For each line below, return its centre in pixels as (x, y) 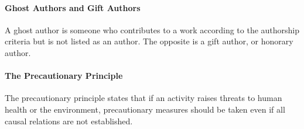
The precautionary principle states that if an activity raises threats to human (144, 98)
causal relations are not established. (69, 121)
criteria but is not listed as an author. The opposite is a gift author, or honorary (149, 41)
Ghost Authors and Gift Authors (73, 7)
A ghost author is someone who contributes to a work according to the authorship (152, 29)
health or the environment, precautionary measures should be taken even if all (145, 109)
